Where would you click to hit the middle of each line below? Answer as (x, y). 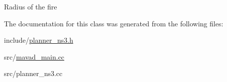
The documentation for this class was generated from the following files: (114, 23)
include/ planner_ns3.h (39, 40)
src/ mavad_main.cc (34, 56)
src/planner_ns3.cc (33, 73)
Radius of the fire (31, 6)
